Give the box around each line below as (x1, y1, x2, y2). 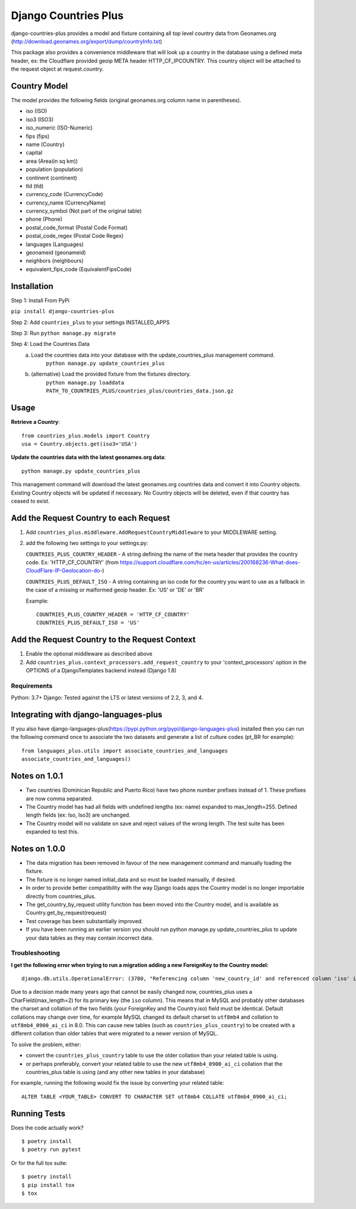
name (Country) (26, 140, 65, 148)
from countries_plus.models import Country (21, 432, 150, 439)
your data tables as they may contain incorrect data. (26, 934, 154, 942)
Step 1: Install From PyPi (11, 297, 70, 304)
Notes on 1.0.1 (11, 771, 63, 781)
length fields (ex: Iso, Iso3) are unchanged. (26, 811, 131, 818)
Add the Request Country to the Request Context (11, 635, 196, 645)
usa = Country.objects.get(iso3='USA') (21, 440, 138, 447)
